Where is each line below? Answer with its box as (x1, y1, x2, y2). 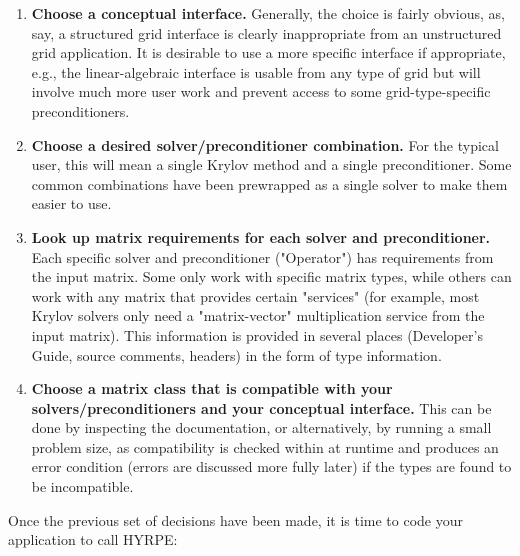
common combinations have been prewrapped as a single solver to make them (31, 173, 508, 194)
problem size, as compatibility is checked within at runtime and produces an (31, 436, 499, 457)
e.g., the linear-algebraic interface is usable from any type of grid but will (31, 61, 481, 82)
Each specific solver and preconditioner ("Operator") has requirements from (31, 246, 494, 267)
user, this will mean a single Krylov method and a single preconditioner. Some (31, 154, 512, 175)
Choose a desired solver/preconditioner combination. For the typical (31, 134, 499, 155)
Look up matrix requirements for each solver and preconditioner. (31, 226, 491, 247)
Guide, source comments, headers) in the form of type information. (31, 344, 442, 365)
